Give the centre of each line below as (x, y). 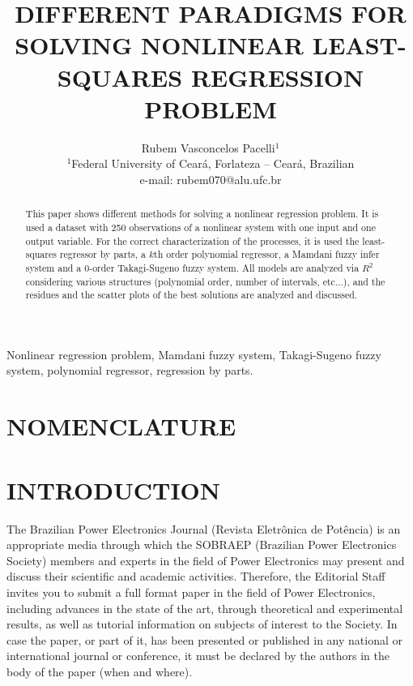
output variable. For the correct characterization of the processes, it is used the (192, 240)
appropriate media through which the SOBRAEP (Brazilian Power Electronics (202, 545)
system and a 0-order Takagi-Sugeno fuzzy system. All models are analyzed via (192, 267)
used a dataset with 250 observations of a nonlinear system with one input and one (200, 227)
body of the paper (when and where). (100, 671)
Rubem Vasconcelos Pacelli (208, 147)
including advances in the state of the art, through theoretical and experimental (205, 608)
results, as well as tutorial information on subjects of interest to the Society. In (202, 624)
